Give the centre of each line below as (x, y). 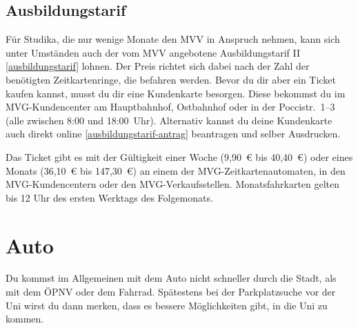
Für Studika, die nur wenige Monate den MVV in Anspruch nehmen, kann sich (173, 39)
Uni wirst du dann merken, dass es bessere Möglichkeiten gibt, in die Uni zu (167, 305)
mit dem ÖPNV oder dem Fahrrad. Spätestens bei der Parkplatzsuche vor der (171, 292)
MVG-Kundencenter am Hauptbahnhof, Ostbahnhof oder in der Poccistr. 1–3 (170, 107)
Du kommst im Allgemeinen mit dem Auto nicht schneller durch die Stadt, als (171, 278)
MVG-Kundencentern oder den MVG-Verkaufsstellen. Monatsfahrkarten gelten (173, 184)
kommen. (25, 319)
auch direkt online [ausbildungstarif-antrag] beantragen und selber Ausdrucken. (173, 134)
